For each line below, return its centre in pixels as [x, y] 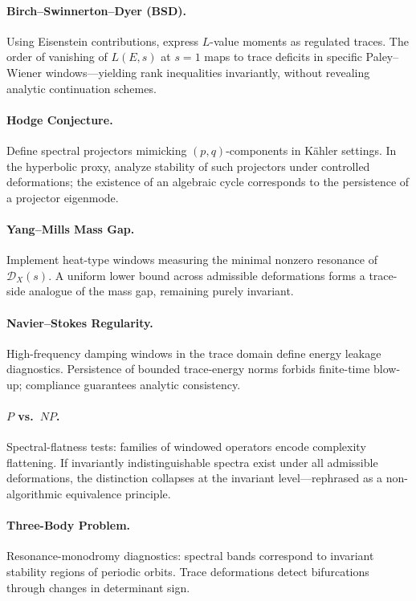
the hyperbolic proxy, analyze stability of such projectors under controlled [188, 166]
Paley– [382, 57]
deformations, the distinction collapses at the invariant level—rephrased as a [195, 478]
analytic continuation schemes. [82, 88]
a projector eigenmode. [63, 197]
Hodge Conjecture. [60, 119]
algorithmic [35, 494]
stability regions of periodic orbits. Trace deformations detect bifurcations [188, 572]
